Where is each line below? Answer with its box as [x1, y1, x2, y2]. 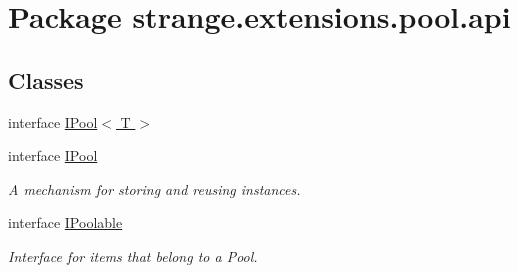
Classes [8, 64, 84, 95]
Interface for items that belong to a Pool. [8, 245, 258, 266]
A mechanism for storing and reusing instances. [8, 178, 301, 199]
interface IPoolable [8, 212, 123, 233]
